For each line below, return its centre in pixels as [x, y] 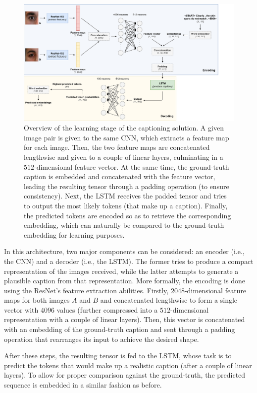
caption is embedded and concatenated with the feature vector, [120, 176]
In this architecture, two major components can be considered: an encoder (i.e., [124, 251]
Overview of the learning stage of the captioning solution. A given [124, 128]
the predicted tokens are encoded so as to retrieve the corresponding [128, 215]
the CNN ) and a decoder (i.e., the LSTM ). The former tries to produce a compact [129, 261]
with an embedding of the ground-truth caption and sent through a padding [120, 329]
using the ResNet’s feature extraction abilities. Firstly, [86, 290]
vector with [21, 309]
